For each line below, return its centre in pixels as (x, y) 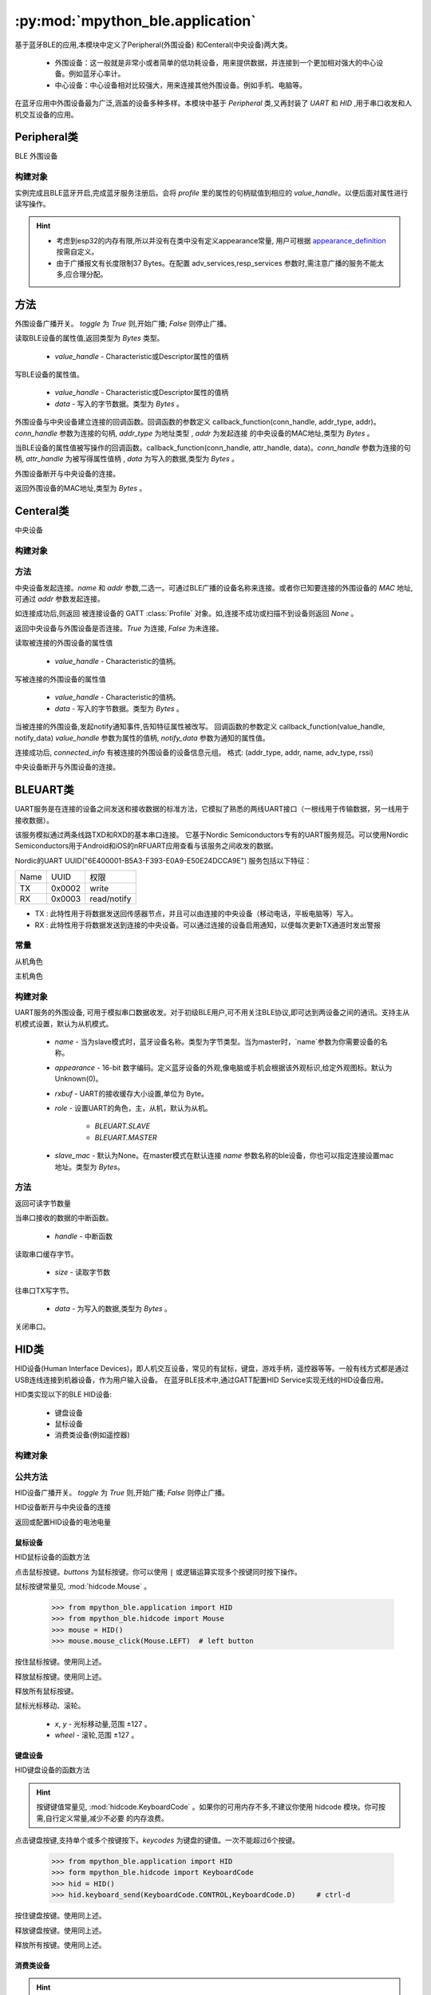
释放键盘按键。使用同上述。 (60, 1930)
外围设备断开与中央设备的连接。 (67, 473)
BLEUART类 (44, 790)
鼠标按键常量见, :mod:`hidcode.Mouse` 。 (83, 1586)
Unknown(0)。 (79, 1079)
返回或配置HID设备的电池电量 (63, 1522)
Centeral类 (42, 511)
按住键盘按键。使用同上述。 (60, 1916)
